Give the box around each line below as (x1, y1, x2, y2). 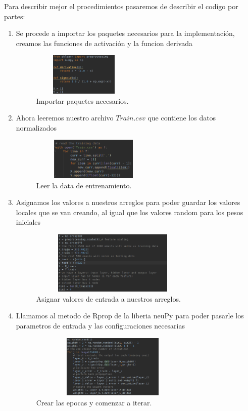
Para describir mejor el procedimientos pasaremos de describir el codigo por (4, 1, 238, 11)
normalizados (16, 122, 57, 133)
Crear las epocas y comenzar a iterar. (36, 397, 152, 407)
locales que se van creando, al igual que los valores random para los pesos (16, 207, 243, 217)
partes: (4, 11, 25, 21)
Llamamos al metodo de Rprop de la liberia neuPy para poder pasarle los (16, 310, 244, 321)
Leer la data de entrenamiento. (36, 180, 132, 190)
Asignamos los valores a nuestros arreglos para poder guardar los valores (16, 197, 240, 208)
